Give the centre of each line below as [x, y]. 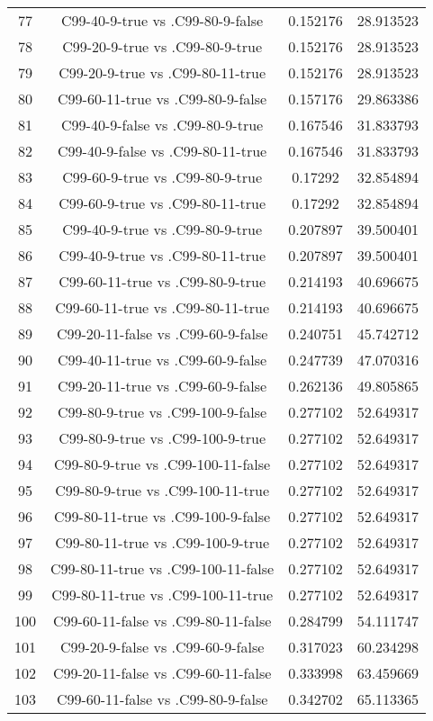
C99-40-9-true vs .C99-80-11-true [162, 255]
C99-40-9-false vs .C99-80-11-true [162, 151]
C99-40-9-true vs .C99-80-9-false [162, 20]
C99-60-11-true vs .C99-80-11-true [162, 307]
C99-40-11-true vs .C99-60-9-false [162, 360]
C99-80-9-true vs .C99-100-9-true [162, 438]
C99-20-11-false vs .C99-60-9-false [162, 333]
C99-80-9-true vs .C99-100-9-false [162, 412]
